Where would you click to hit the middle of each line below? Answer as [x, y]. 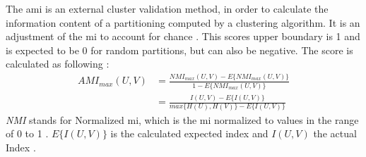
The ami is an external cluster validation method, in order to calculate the [167, 8]
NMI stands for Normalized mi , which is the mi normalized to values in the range [182, 119]
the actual [335, 133]
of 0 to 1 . [27, 133]
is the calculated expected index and [189, 133]
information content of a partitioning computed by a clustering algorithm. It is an [183, 22]
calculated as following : [58, 64]
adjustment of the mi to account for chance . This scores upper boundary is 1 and [183, 36]
